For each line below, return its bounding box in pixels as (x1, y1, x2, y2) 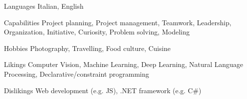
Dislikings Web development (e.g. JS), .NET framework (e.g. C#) (4, 85, 202, 95)
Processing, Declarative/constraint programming (4, 68, 149, 79)
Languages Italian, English (4, 1, 84, 11)
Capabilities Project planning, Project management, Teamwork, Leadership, (4, 17, 231, 27)
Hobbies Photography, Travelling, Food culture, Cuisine (4, 43, 171, 53)
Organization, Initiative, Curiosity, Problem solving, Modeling (4, 27, 190, 37)
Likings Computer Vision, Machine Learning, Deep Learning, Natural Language (4, 59, 244, 69)
